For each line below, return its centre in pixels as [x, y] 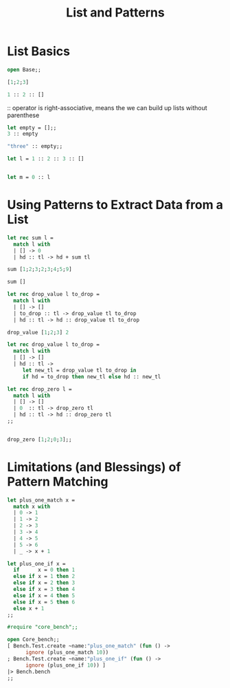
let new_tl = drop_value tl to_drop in [79, 370]
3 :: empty [23, 134]
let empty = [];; [32, 128]
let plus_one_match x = [41, 500]
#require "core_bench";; [43, 627]
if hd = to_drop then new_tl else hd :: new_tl [92, 376]
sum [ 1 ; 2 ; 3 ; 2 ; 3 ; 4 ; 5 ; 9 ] [39, 270]
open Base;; [24, 69]
